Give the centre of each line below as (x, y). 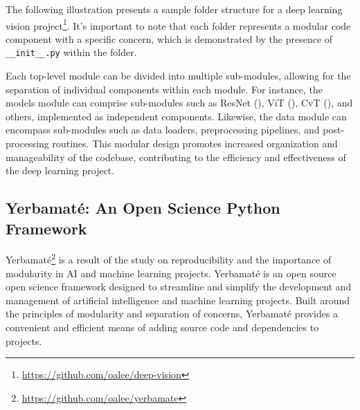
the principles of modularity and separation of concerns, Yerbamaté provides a (172, 314)
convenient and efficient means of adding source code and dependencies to (162, 327)
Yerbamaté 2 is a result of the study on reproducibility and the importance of (169, 259)
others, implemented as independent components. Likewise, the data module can (176, 116)
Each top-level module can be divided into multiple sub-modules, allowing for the (178, 76)
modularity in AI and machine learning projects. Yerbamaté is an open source (171, 273)
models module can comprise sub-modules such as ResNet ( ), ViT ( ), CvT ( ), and (179, 103)
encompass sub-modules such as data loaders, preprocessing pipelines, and (163, 130)
